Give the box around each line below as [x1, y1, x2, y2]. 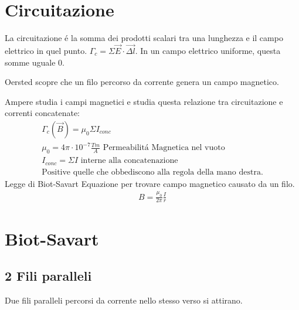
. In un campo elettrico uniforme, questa [135, 44, 281, 56]
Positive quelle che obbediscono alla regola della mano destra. [42, 168, 263, 176]
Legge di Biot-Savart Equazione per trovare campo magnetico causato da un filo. [5, 177, 295, 189]
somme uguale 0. [5, 56, 64, 68]
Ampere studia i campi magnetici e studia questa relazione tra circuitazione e [5, 95, 283, 107]
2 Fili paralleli [5, 267, 92, 285]
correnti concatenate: [5, 107, 80, 119]
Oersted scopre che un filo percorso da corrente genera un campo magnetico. [5, 76, 279, 88]
